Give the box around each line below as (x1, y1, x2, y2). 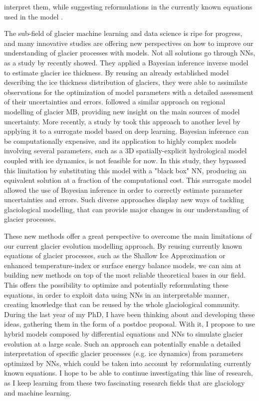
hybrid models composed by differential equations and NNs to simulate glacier (4, 329, 243, 339)
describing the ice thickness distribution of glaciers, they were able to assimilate (4, 77, 248, 87)
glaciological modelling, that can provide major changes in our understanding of (4, 204, 249, 214)
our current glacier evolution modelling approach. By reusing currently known (4, 240, 243, 251)
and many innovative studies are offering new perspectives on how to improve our (4, 37, 254, 48)
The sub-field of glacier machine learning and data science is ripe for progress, (4, 28, 243, 38)
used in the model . (4, 11, 63, 21)
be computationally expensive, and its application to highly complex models (4, 135, 237, 146)
